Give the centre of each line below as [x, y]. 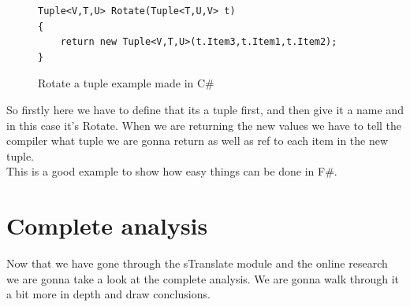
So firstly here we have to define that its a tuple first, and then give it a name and [205, 109]
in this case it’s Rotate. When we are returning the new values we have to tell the [204, 125]
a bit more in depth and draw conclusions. [108, 294]
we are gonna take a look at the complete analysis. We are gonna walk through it [203, 278]
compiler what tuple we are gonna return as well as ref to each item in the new [198, 141]
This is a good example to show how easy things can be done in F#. [172, 171]
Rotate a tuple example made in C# [126, 83]
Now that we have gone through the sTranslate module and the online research [197, 263]
